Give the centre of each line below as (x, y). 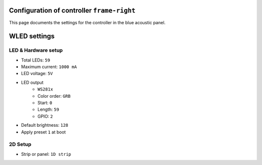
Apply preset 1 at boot (43, 132)
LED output (32, 82)
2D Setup (20, 144)
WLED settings (32, 36)
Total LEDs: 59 (36, 60)
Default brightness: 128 (45, 125)
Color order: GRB (54, 96)
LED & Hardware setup (36, 50)
